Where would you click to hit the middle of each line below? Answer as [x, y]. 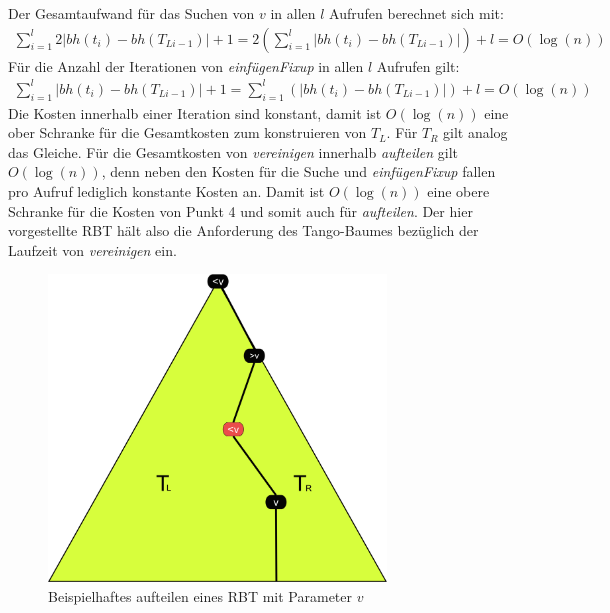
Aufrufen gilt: [418, 65]
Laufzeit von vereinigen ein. [92, 249]
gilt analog [475, 132]
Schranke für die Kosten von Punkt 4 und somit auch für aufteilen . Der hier [240, 210]
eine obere [458, 190]
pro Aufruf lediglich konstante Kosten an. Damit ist [166, 190]
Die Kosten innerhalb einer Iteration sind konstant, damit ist [195, 112]
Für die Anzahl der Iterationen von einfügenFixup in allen [186, 65]
